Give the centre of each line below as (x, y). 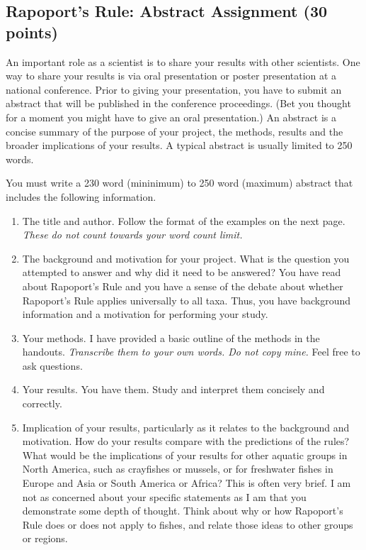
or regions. (45, 538)
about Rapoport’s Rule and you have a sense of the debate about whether (183, 286)
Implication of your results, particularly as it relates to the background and (186, 427)
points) (32, 32)
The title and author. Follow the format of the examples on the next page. (184, 220)
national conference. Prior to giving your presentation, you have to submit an (174, 89)
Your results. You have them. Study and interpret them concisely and (173, 389)
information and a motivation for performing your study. (145, 314)
